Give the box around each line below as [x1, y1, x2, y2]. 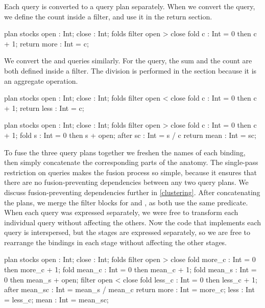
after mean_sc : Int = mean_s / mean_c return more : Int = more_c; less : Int [4, 284, 255, 295]
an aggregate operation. [4, 75, 78, 86]
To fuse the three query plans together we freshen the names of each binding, [4, 147, 246, 157]
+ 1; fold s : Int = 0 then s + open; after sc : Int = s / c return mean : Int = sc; [4, 129, 256, 140]
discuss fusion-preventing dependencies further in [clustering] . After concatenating [4, 186, 260, 197]
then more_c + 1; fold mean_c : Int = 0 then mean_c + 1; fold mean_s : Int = [4, 264, 257, 275]
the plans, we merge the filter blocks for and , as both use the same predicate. [4, 197, 248, 207]
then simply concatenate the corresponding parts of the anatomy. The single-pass [4, 157, 258, 168]
